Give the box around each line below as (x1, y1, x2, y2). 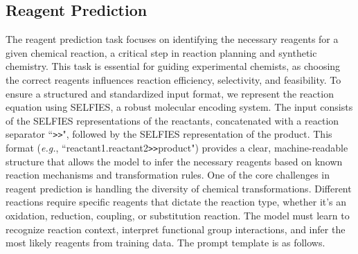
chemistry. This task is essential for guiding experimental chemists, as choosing (6, 59, 341, 73)
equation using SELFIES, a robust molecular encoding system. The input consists (6, 100, 353, 114)
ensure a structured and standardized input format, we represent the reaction (6, 86, 334, 100)
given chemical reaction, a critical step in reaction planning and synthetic (6, 45, 317, 60)
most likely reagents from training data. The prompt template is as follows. (6, 235, 325, 250)
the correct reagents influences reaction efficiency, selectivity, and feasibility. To (6, 72, 341, 87)
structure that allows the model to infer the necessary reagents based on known (6, 154, 343, 168)
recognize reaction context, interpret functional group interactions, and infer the (6, 221, 346, 236)
